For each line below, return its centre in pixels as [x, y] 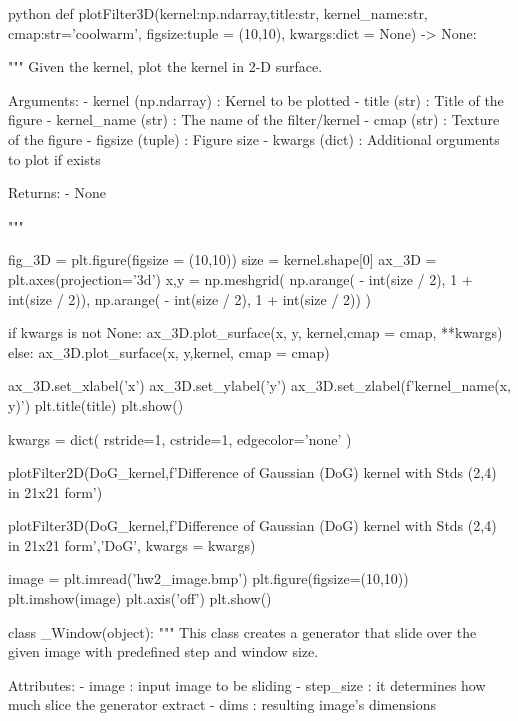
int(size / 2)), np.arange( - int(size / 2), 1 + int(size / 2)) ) [190, 298]
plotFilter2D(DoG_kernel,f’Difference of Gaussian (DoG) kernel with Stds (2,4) [252, 472]
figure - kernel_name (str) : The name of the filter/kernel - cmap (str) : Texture [254, 119]
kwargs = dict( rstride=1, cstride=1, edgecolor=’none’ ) [180, 438]
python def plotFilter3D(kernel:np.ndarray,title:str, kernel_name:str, [218, 13]
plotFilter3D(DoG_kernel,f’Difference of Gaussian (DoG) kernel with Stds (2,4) [252, 525]
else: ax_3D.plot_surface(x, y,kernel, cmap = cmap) [169, 351]
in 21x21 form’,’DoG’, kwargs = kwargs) [132, 544]
